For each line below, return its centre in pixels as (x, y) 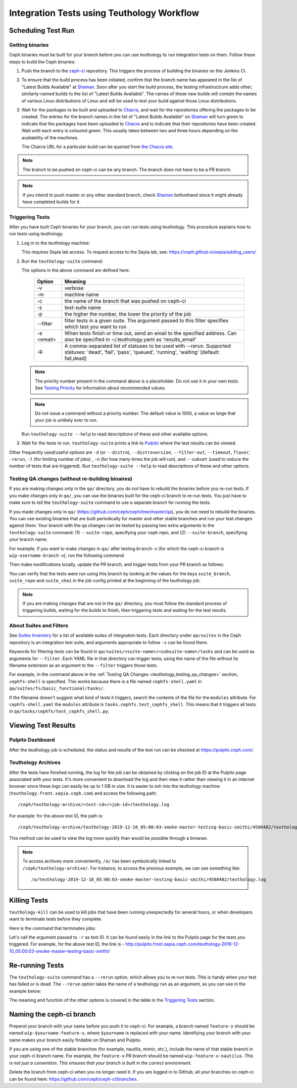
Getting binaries (29, 45)
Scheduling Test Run (42, 30)
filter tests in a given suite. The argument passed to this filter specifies (147, 321)
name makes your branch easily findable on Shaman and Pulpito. (75, 1040)
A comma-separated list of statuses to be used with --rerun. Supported (148, 346)
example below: (25, 991)
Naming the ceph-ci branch (52, 1014)
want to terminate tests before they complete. (56, 919)
